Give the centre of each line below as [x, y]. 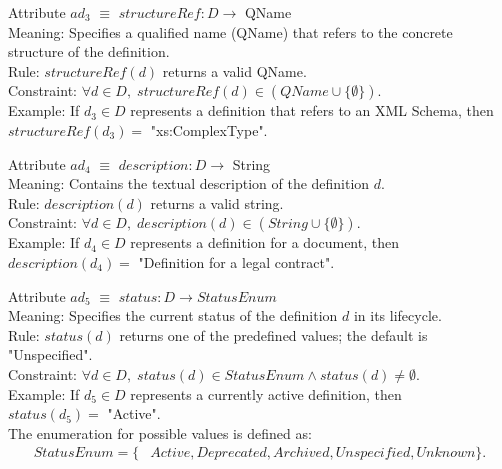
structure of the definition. [89, 51]
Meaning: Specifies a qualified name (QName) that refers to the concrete [230, 31]
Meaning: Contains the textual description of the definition [189, 183]
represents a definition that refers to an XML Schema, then [312, 110]
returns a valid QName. [234, 70]
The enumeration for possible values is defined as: [160, 432]
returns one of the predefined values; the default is [273, 334]
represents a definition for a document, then [264, 242]
